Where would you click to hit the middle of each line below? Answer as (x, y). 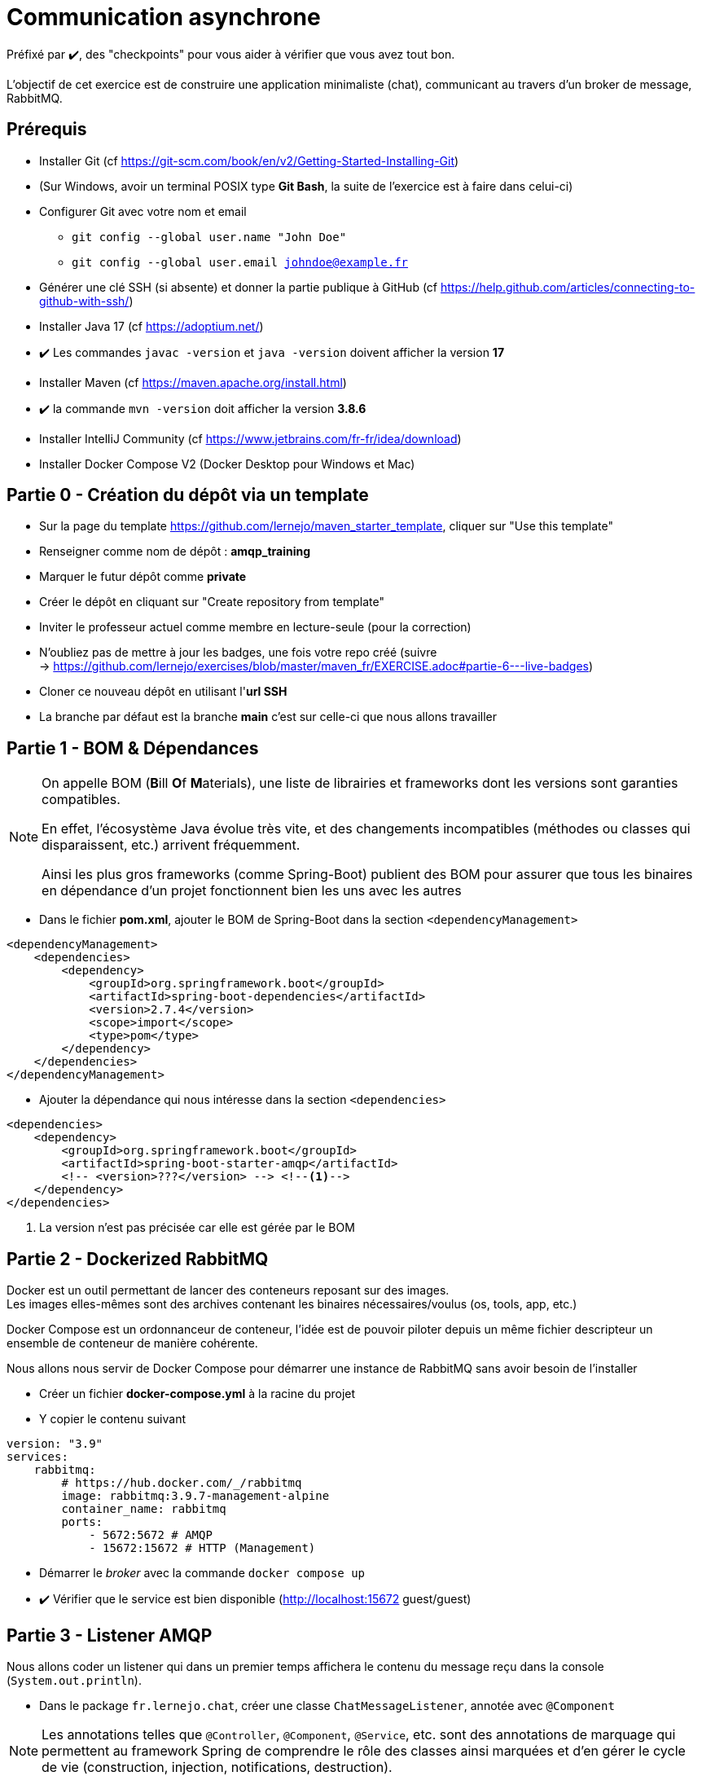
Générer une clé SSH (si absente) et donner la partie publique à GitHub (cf (239, 287)
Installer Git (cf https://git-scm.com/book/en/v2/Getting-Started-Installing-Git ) (249, 160)
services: (37, 1457)
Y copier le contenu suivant (112, 1419)
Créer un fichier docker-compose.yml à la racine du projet (197, 1394)
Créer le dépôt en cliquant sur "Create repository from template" (212, 602)
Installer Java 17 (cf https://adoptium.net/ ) (151, 326)
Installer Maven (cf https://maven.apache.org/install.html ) (193, 382)
